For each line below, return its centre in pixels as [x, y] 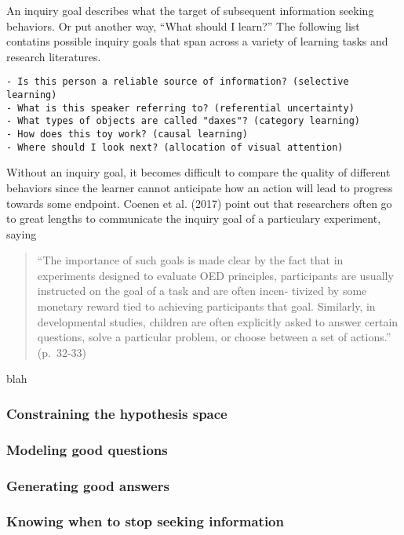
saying [22, 233]
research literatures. [54, 56]
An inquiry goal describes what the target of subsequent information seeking [190, 10]
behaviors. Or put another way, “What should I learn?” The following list [183, 25]
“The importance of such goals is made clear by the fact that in [190, 260]
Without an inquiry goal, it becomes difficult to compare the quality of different [198, 172]
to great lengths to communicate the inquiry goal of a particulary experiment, [194, 218]
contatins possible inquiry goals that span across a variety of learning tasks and [197, 41]
